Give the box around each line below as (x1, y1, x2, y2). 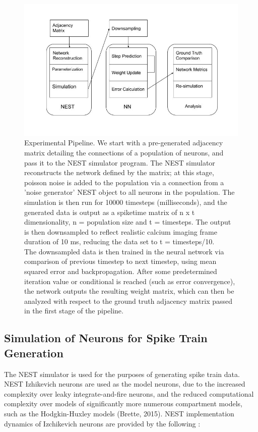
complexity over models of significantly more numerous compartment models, (4, 398, 242, 409)
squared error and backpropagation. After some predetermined (24, 266, 217, 277)
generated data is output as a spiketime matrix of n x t (24, 206, 195, 217)
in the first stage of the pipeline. (24, 305, 123, 316)
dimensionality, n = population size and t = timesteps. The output (24, 217, 231, 227)
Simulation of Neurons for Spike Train (4, 330, 208, 346)
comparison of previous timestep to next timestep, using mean (24, 256, 217, 266)
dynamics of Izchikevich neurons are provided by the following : (4, 418, 201, 428)
